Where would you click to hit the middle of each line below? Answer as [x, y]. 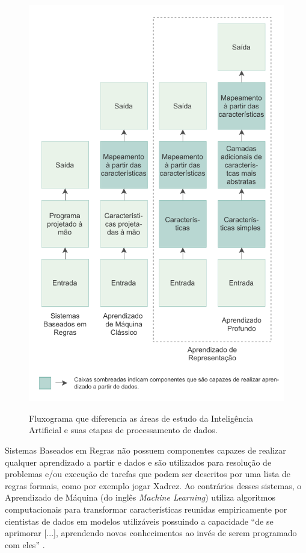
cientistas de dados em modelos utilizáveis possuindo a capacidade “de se [139, 521]
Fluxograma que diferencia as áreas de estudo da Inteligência [141, 418]
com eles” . [25, 544]
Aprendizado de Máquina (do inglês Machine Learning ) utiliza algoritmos [140, 497]
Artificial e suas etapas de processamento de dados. [123, 430]
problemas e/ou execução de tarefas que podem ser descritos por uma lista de [148, 474]
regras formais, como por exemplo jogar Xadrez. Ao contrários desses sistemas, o [153, 485]
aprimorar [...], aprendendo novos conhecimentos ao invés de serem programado [151, 533]
